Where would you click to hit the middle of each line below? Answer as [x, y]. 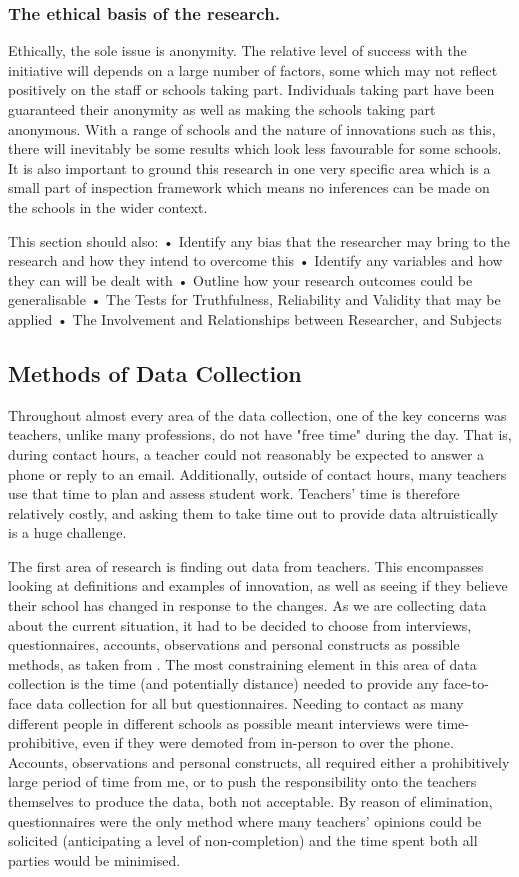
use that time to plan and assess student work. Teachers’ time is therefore [234, 493]
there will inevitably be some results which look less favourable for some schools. [255, 148]
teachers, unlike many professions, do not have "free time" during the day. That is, [260, 434]
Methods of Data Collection [155, 372]
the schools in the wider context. [108, 206]
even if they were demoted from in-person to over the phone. [268, 742]
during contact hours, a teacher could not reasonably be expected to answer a [246, 453]
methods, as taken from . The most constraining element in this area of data [242, 663]
